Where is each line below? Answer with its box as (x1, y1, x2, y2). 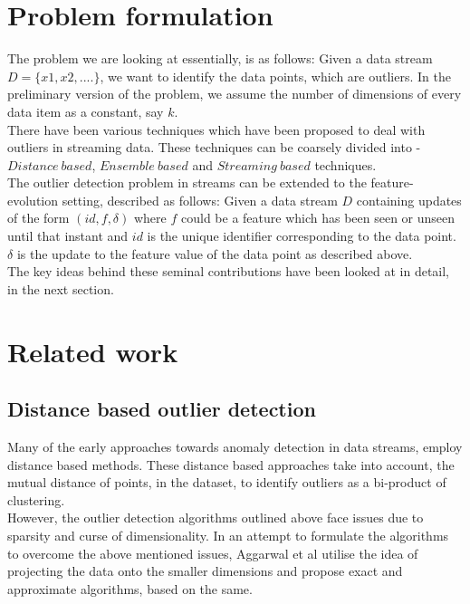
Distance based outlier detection (7, 395, 316, 423)
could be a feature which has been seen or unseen (180, 208, 456, 227)
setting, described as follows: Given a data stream (62, 190, 338, 209)
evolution (7, 190, 59, 209)
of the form (7, 208, 70, 227)
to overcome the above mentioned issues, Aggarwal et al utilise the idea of (7, 543, 418, 562)
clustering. (7, 490, 65, 509)
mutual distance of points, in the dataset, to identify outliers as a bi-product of (7, 473, 446, 492)
